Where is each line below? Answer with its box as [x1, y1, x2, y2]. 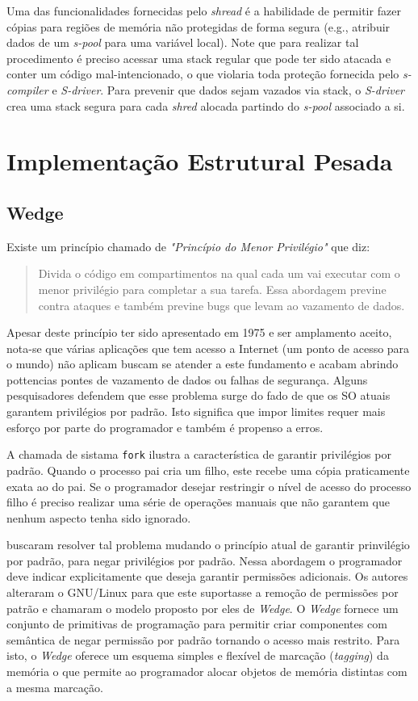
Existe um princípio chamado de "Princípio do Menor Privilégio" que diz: [6, 237, 370, 254]
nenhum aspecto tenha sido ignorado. [6, 509, 191, 526]
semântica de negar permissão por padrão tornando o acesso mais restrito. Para [6, 631, 400, 648]
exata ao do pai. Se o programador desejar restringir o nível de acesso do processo [6, 477, 412, 494]
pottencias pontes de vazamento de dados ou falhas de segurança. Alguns [6, 371, 368, 388]
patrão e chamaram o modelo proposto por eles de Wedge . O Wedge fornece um [6, 599, 399, 616]
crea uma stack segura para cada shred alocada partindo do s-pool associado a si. [6, 97, 405, 114]
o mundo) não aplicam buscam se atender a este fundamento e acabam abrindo [6, 355, 399, 372]
